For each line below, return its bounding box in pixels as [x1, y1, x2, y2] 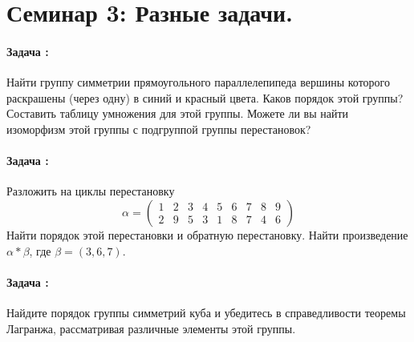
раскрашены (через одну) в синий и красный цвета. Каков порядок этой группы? [6, 89, 404, 106]
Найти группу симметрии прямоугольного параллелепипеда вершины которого [6, 74, 390, 91]
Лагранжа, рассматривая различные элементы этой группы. [6, 320, 296, 336]
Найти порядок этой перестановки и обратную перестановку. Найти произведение [6, 226, 408, 243]
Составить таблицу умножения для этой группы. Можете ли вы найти [6, 105, 349, 122]
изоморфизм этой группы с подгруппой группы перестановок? [6, 120, 311, 137]
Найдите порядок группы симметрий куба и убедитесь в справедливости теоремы [6, 304, 406, 320]
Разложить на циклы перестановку [6, 183, 175, 199]
